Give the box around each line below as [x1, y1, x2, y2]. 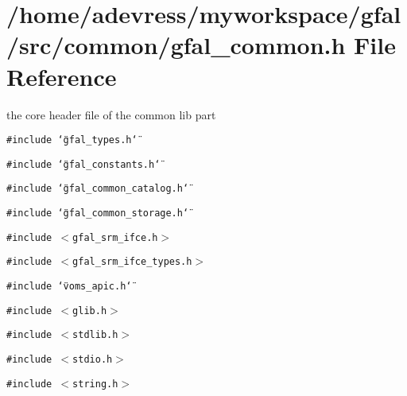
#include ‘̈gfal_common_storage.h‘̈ [6, 208, 189, 219]
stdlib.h [72, 329, 118, 341]
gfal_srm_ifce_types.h [72, 256, 192, 268]
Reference [6, 60, 117, 92]
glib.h [72, 305, 107, 316]
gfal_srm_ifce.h [72, 231, 158, 243]
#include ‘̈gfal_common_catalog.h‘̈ [6, 183, 189, 195]
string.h [72, 378, 118, 390]
